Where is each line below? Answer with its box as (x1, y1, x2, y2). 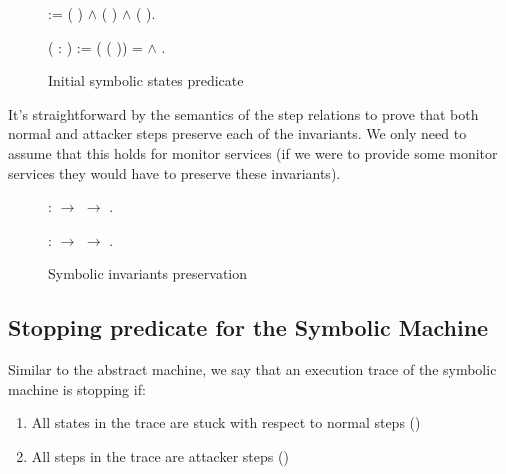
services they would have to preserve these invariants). (8, 162, 341, 183)
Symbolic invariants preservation (48, 263, 248, 284)
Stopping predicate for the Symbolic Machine (8, 312, 489, 343)
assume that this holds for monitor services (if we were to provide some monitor (8, 142, 498, 163)
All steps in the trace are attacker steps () (31, 445, 289, 466)
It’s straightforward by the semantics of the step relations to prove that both (8, 103, 479, 124)
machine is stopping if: (8, 378, 146, 399)
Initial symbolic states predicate (48, 70, 244, 91)
